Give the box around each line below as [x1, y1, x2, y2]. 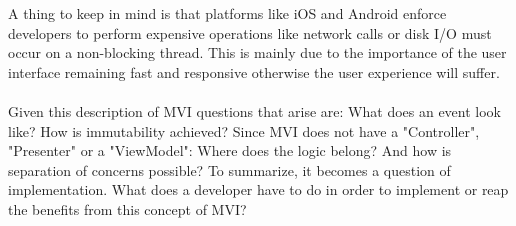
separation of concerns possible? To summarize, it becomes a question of [8, 159, 451, 180]
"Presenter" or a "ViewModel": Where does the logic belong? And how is [8, 140, 452, 161]
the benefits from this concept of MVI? [8, 198, 247, 219]
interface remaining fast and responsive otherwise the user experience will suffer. [8, 61, 500, 82]
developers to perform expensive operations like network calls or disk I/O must [8, 22, 492, 43]
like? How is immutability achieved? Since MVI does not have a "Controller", [8, 120, 480, 141]
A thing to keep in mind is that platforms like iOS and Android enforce [8, 3, 447, 23]
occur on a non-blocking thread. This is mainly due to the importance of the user [8, 42, 507, 63]
